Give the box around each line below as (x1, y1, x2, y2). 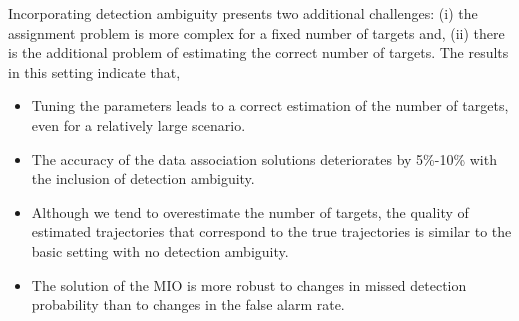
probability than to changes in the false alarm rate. (31, 294, 345, 315)
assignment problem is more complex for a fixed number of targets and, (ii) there (8, 22, 505, 43)
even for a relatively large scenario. (31, 114, 246, 135)
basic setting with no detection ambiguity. (31, 240, 289, 261)
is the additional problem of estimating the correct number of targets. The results (8, 42, 509, 63)
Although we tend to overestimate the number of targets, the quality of (31, 201, 469, 222)
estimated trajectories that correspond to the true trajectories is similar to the (31, 221, 512, 242)
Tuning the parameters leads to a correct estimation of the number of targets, (31, 95, 509, 116)
